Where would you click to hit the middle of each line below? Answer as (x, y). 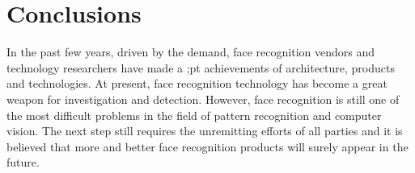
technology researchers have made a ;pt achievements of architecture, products (201, 67)
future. (23, 162)
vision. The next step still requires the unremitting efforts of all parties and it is (205, 131)
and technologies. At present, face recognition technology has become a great (197, 83)
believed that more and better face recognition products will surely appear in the (207, 146)
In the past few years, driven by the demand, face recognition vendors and (191, 52)
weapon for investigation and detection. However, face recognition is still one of (203, 99)
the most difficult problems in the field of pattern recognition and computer (194, 115)
